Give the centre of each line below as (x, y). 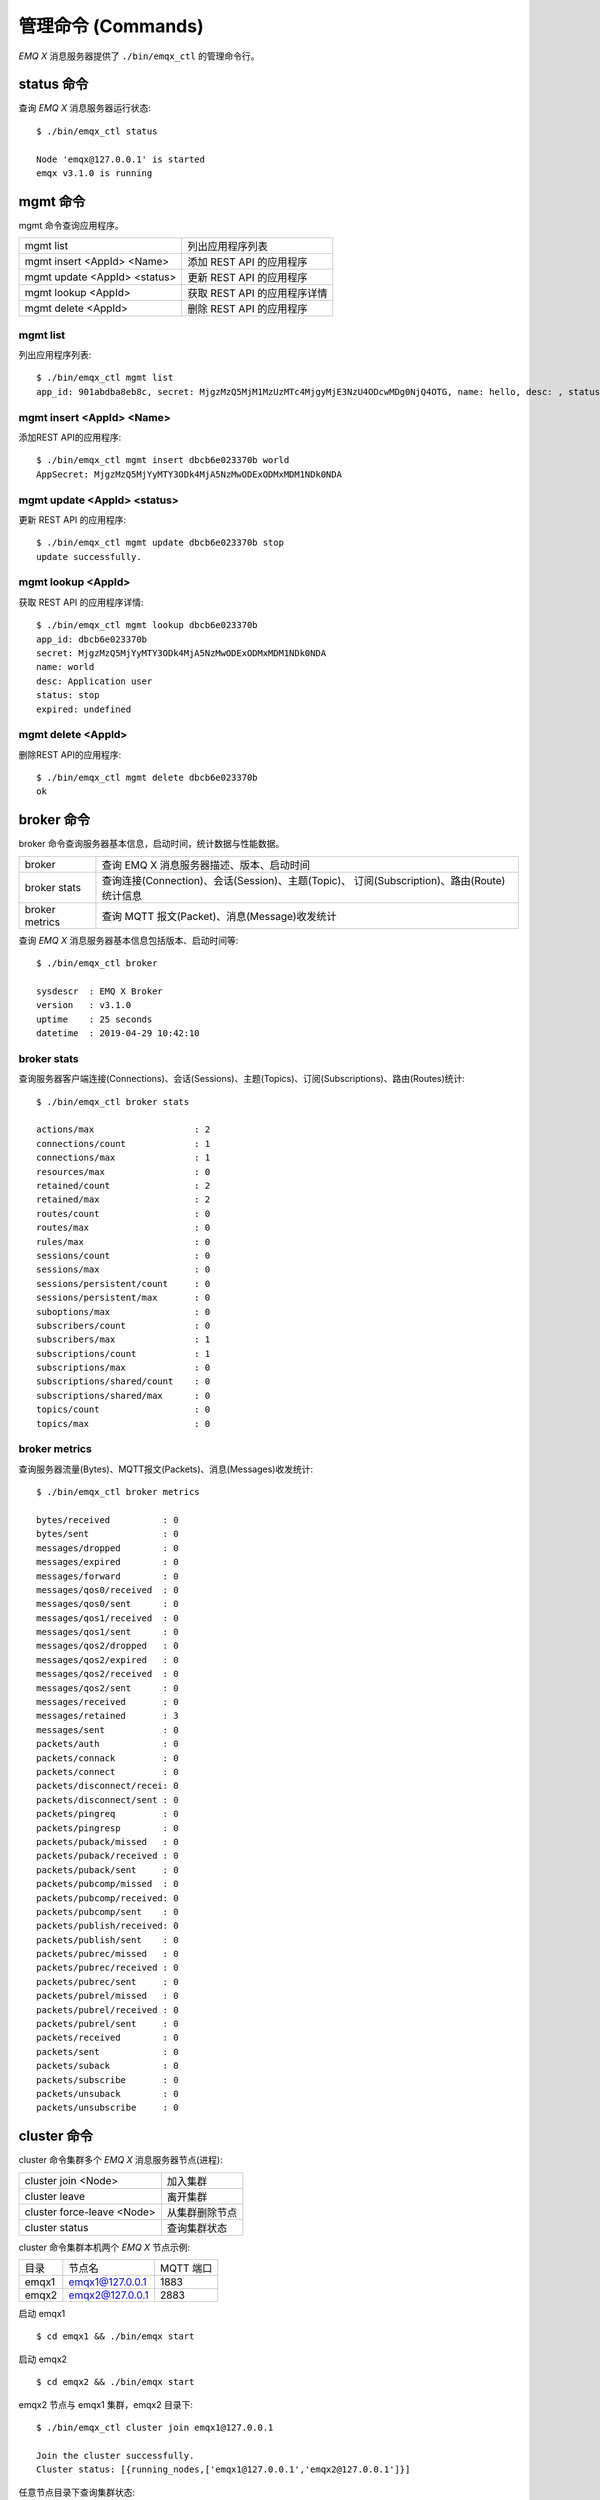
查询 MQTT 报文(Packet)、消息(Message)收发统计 (219, 916)
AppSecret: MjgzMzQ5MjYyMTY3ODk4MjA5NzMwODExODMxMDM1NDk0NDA (189, 474)
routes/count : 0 (123, 1213)
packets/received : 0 (107, 2038)
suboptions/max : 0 (123, 1311)
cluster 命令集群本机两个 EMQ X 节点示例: (104, 2247)
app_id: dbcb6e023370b (92, 639)
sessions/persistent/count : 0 (123, 1283)
